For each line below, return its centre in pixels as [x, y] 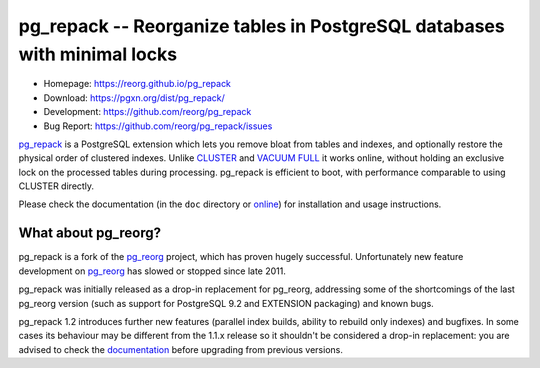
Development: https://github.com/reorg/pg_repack [147, 112]
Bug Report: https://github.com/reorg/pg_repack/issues [158, 126]
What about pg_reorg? [90, 233]
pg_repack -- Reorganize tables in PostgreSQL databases [261, 26]
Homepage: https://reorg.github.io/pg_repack [137, 84]
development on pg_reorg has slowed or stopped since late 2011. [152, 271]
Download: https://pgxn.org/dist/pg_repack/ [134, 97]
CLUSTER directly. [56, 186]
